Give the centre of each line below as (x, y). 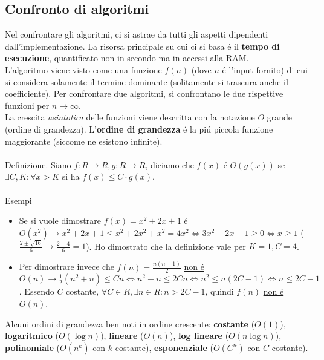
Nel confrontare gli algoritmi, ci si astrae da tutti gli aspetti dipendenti (137, 34)
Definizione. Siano (38, 164)
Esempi (18, 200)
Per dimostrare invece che (66, 267)
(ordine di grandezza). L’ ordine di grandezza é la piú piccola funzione (139, 129)
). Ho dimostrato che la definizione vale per (166, 246)
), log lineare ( (199, 335)
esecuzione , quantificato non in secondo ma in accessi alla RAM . (127, 58)
